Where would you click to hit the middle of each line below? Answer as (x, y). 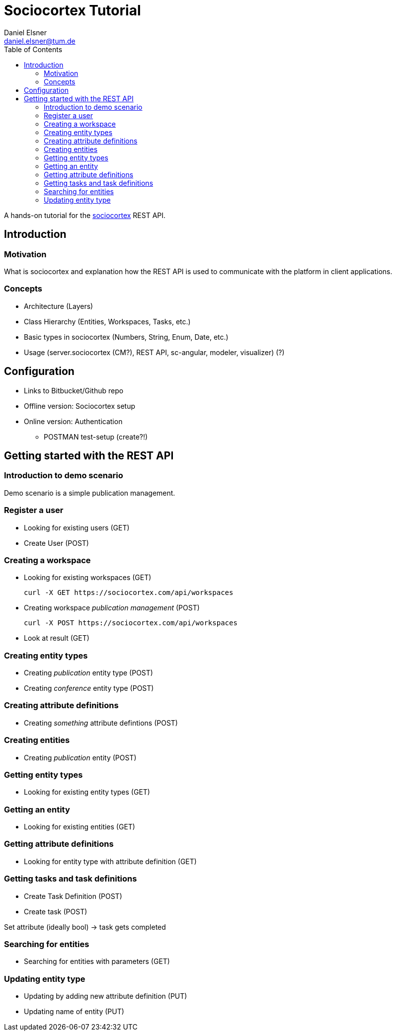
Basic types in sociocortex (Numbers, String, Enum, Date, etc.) (126, 337)
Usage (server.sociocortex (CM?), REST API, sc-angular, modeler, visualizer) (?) (154, 352)
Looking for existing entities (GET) (79, 827)
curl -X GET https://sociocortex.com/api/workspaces (129, 593)
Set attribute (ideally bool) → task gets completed (85, 927)
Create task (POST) (56, 911)
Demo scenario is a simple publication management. (90, 493)
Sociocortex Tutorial (73, 10)
